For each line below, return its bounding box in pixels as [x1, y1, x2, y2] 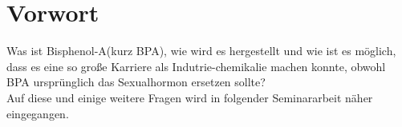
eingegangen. [6, 105, 69, 121]
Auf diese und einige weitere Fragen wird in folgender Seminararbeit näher [6, 89, 373, 105]
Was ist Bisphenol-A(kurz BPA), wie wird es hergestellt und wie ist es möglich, [6, 42, 396, 59]
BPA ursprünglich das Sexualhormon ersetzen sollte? [6, 73, 266, 90]
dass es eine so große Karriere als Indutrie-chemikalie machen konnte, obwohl [6, 58, 386, 74]
